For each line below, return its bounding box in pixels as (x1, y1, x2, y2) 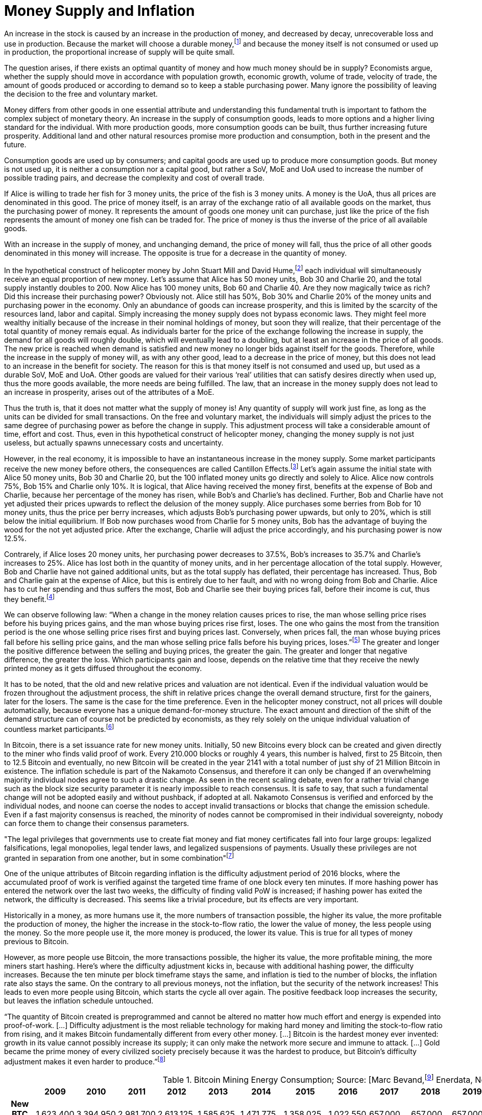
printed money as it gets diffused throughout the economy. (4, 664, 202, 673)
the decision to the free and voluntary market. (4, 90, 158, 99)
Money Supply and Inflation (4, 2, 195, 19)
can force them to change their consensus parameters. (4, 818, 189, 828)
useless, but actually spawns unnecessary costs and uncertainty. (4, 438, 224, 448)
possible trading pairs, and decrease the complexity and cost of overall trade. (4, 173, 265, 183)
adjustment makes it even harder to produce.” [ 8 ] (4, 1056, 166, 1066)
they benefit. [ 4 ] (4, 593, 55, 604)
